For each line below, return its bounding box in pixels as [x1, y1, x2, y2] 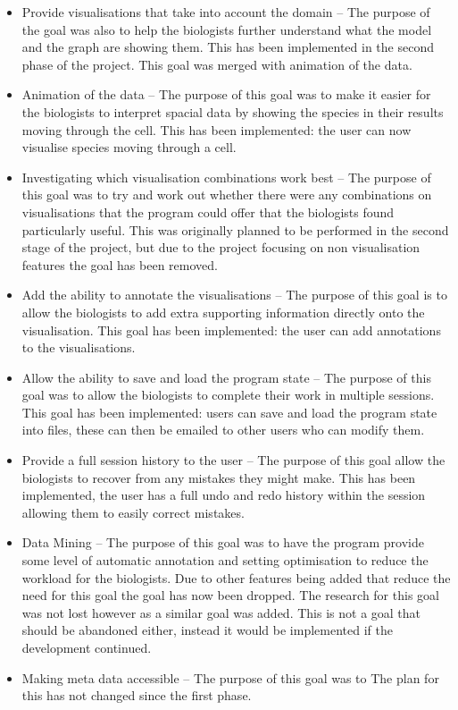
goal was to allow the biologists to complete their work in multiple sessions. [21, 385, 435, 404]
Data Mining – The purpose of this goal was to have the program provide [21, 533, 424, 552]
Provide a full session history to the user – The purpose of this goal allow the [21, 451, 446, 469]
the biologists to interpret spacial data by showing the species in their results [21, 102, 444, 121]
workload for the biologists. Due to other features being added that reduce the [21, 568, 451, 587]
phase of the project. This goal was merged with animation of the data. [21, 55, 412, 73]
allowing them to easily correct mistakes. [21, 503, 245, 521]
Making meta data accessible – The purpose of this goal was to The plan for [21, 668, 439, 687]
